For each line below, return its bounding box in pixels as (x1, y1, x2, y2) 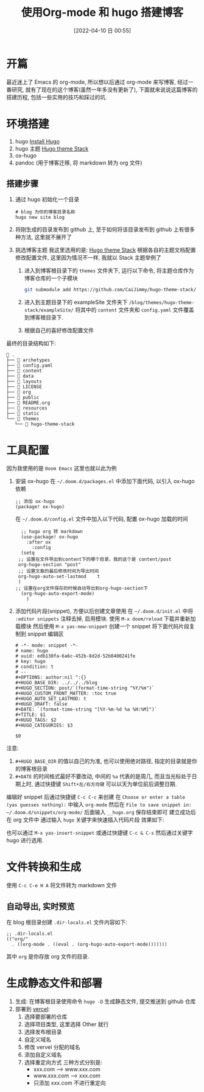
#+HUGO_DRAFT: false (15, 701, 68, 707)
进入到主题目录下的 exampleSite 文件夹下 (24, 299, 128, 306)
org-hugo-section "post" (18, 562, 81, 568)
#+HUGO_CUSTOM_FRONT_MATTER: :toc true (15, 690, 117, 697)
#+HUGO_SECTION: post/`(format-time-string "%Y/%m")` (15, 685, 155, 692)
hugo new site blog (15, 214, 65, 221)
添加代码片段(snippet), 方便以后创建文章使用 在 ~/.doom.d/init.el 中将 (15, 608, 194, 615)
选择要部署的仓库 (24, 1013, 68, 1020)
